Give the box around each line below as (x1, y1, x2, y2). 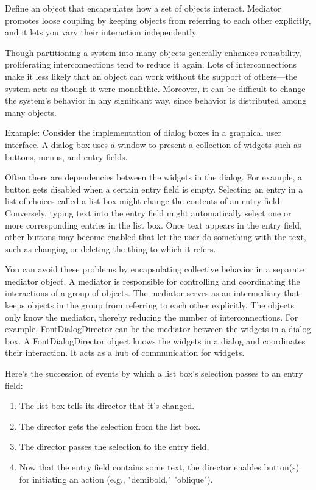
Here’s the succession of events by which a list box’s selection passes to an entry (5, 367, 303, 380)
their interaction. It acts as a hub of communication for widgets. (5, 346, 245, 359)
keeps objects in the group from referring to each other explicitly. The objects (5, 299, 294, 311)
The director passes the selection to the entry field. (19, 440, 209, 453)
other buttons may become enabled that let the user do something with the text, (5, 230, 306, 243)
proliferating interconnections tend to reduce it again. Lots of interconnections (5, 58, 297, 71)
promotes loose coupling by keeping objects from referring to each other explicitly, (5, 13, 311, 26)
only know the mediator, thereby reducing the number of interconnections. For (5, 310, 298, 323)
